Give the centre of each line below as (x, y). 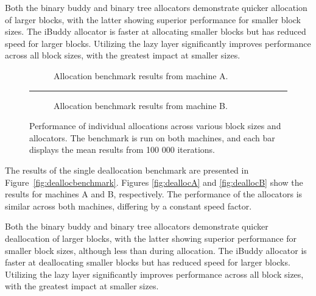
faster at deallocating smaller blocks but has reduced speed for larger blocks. (148, 262)
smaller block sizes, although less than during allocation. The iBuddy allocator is (156, 250)
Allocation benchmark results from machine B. (141, 105)
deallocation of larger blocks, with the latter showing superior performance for (151, 238)
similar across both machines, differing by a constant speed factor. (128, 206)
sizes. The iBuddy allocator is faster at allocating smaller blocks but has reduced (156, 31)
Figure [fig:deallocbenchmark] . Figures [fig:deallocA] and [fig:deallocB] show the (154, 182)
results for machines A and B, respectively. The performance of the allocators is (154, 194)
